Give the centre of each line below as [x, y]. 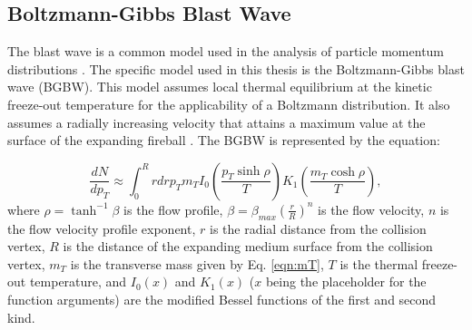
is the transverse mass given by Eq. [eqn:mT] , [197, 263]
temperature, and [78, 281]
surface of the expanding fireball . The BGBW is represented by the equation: [224, 140]
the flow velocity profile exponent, [102, 228]
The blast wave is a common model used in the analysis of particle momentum [226, 51]
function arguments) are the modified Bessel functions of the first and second [222, 299]
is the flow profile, [173, 209]
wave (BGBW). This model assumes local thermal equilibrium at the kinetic [220, 87]
